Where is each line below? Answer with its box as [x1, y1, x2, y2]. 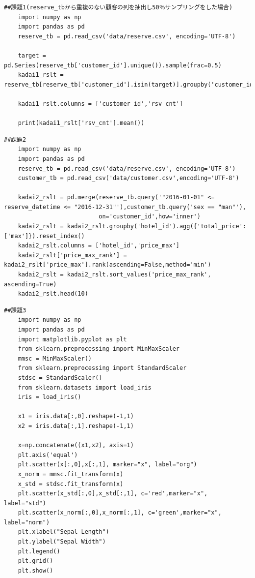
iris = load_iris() [18, 394, 81, 401]
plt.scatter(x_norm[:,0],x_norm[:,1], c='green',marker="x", [18, 509, 222, 517]
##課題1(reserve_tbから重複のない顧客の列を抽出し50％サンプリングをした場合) [4, 4, 233, 11]
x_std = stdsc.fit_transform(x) [18, 480, 124, 487]
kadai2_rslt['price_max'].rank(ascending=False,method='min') [4, 261, 211, 269]
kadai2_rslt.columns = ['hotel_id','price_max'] [18, 242, 179, 249]
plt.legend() [18, 548, 60, 555]
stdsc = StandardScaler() [18, 374, 102, 381]
